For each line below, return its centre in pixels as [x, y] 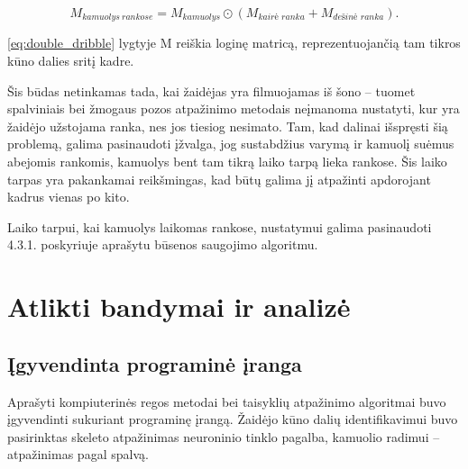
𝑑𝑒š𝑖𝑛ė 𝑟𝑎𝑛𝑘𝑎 [358, 18]
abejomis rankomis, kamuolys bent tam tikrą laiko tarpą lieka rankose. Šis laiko [227, 162]
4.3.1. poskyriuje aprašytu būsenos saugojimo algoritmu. [163, 244]
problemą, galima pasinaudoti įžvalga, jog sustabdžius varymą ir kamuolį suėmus [231, 144]
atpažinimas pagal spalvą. [78, 454]
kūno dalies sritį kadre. [71, 61]
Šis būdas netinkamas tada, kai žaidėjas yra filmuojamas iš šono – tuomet [211, 90]
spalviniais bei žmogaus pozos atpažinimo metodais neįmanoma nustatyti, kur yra [234, 108]
